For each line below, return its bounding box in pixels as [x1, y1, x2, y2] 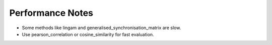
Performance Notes [9, 7, 93, 18]
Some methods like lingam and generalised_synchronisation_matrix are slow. [22, 25, 181, 31]
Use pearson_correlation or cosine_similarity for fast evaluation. [22, 31, 154, 37]
